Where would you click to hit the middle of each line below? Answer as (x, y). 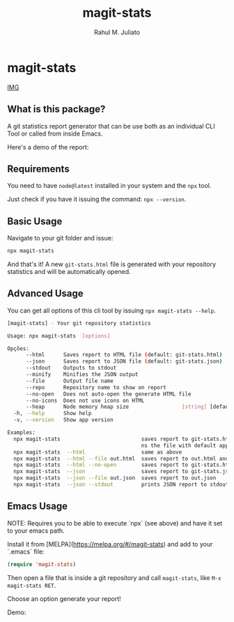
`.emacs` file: (26, 551)
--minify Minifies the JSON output (82, 375)
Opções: (18, 348)
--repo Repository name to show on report (96, 387)
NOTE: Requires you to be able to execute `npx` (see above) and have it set (115, 523)
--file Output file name (69, 381)
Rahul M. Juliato (117, 32)
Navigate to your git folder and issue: (60, 238)
